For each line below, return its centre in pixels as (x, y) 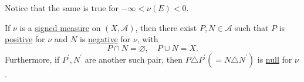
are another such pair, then (134, 59)
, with (148, 39)
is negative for (105, 39)
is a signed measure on (60, 27)
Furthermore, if (32, 59)
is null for (275, 59)
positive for (25, 39)
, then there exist (166, 27)
